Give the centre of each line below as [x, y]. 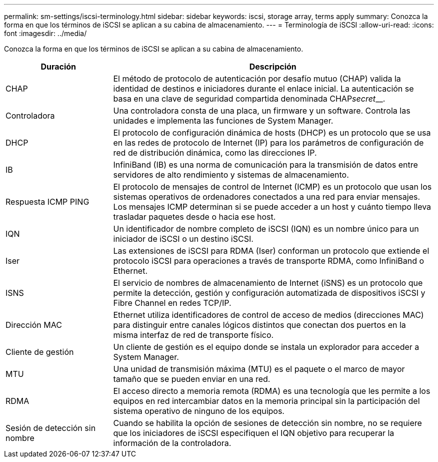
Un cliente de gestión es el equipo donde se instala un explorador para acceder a [266, 347]
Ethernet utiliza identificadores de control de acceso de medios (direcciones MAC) [268, 315]
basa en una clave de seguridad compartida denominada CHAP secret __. [249, 99]
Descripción [273, 67]
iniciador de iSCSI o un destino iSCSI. [183, 239]
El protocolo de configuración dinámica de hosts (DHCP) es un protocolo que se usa [272, 133]
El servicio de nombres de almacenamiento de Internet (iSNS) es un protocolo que [268, 283]
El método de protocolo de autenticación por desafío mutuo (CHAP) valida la [257, 79]
